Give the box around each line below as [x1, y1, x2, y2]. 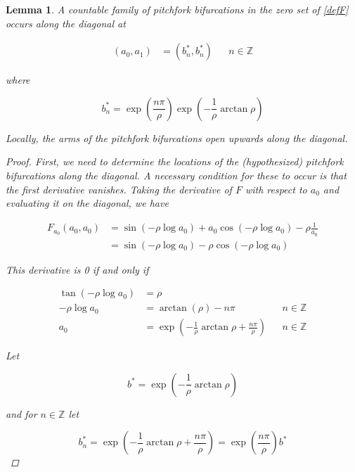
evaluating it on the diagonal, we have [6, 196, 169, 210]
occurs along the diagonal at [6, 15, 126, 30]
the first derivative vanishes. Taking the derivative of [6, 181, 232, 196]
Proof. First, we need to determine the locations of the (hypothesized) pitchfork [6, 154, 344, 169]
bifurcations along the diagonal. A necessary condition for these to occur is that [6, 168, 347, 182]
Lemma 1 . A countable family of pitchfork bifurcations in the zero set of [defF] [6, 2, 349, 16]
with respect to [245, 181, 307, 196]
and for [6, 406, 37, 421]
